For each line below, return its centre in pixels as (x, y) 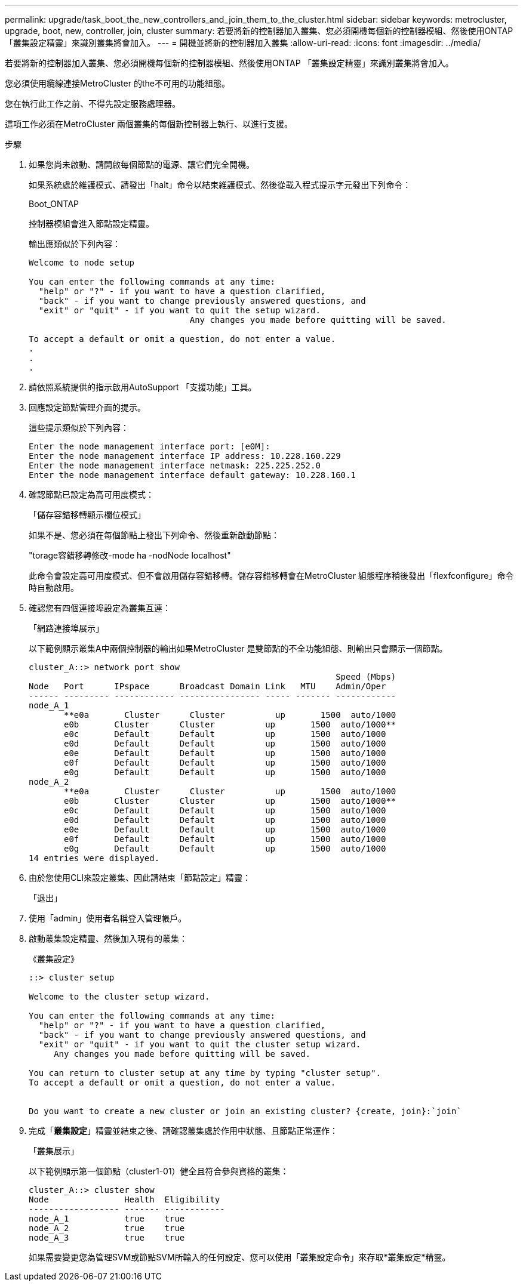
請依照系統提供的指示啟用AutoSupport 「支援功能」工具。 (143, 387)
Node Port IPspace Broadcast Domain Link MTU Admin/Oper (207, 686)
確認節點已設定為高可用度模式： (91, 494)
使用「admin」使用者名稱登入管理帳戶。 (108, 918)
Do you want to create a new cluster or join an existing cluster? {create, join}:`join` (245, 1111)
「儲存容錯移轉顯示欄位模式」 (87, 515)
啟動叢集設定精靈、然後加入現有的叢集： (108, 938)
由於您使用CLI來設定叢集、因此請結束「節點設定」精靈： (140, 878)
